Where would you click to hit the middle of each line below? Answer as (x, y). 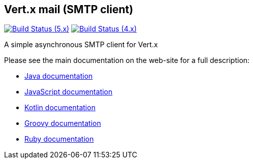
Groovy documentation (63, 123)
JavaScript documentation (69, 92)
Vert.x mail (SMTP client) (69, 9)
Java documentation (59, 76)
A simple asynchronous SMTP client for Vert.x (81, 45)
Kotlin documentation (60, 108)
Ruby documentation (59, 139)
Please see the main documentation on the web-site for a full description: (127, 60)
